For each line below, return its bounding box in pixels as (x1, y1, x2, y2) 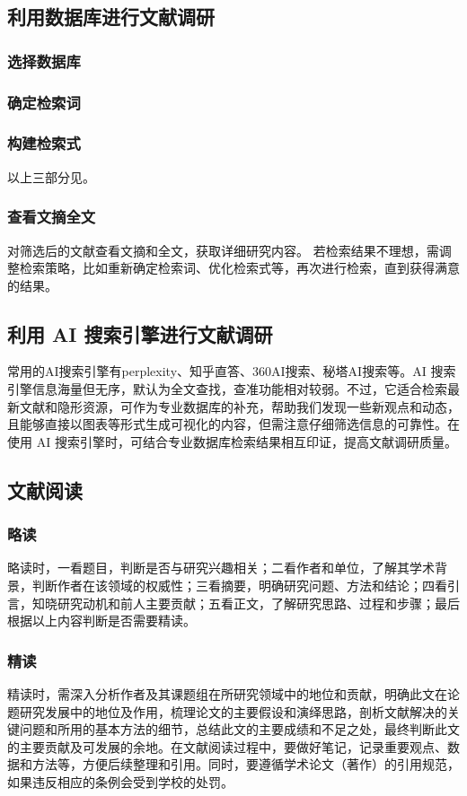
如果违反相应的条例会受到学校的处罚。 (7, 773, 233, 792)
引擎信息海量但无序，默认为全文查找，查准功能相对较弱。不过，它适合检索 (7, 380, 447, 398)
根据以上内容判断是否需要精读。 (7, 611, 196, 630)
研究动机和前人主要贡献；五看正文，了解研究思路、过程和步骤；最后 (57, 593, 460, 612)
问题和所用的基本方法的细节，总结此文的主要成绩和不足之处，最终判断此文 (19, 720, 460, 739)
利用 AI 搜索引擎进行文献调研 (7, 319, 273, 347)
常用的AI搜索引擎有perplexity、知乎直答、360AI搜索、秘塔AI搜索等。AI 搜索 (7, 362, 456, 381)
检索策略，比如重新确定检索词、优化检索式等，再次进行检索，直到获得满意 (19, 258, 460, 277)
